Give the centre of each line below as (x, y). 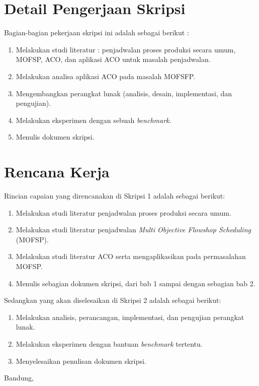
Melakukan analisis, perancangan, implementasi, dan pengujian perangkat (130, 317)
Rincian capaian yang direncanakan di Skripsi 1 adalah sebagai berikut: (115, 196)
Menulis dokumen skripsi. (55, 137)
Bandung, (19, 378)
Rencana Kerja (57, 172)
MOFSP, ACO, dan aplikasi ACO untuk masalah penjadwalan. (113, 59)
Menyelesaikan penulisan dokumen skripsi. (81, 361)
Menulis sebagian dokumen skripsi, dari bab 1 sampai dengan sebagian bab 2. (136, 283)
